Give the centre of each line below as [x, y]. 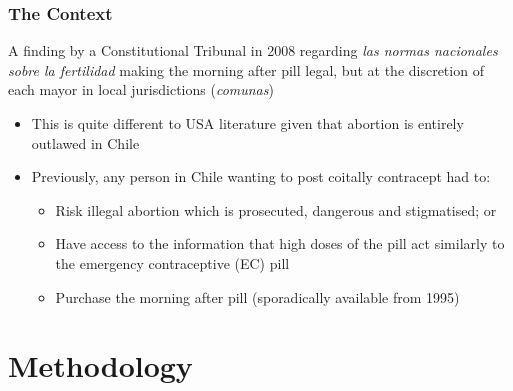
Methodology [100, 365]
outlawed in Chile [85, 142]
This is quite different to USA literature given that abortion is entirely [247, 123]
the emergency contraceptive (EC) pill [172, 262]
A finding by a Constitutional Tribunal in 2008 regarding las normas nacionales [253, 50]
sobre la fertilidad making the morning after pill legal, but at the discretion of [246, 69]
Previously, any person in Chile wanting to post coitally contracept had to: [261, 176]
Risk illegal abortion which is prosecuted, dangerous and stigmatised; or [276, 209]
